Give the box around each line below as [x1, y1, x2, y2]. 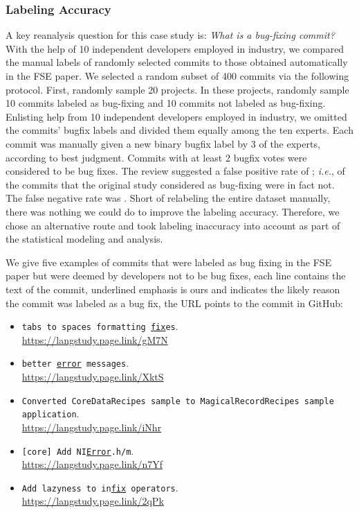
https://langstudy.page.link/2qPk [21, 494, 164, 508]
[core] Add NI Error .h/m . [21, 443, 134, 458]
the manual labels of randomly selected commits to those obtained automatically [6, 55, 348, 69]
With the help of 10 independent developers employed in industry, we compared [6, 41, 344, 55]
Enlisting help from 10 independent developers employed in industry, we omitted [6, 109, 347, 123]
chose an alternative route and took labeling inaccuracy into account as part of [6, 218, 340, 232]
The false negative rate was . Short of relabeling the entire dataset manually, [6, 191, 331, 205]
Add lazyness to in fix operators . [21, 480, 178, 494]
